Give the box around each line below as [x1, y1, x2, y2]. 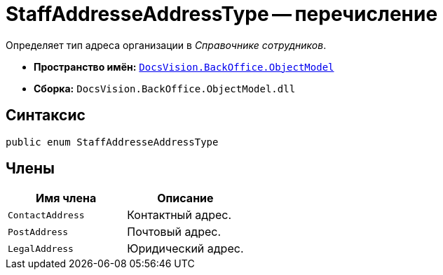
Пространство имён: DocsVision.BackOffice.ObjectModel [34, 60, 334, 73]
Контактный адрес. [127, 208, 232, 223]
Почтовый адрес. [127, 225, 221, 239]
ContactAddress [8, 209, 85, 220]
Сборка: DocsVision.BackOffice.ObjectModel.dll [34, 82, 296, 94]
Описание [157, 191, 214, 206]
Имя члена [35, 191, 97, 206]
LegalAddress [8, 243, 74, 254]
